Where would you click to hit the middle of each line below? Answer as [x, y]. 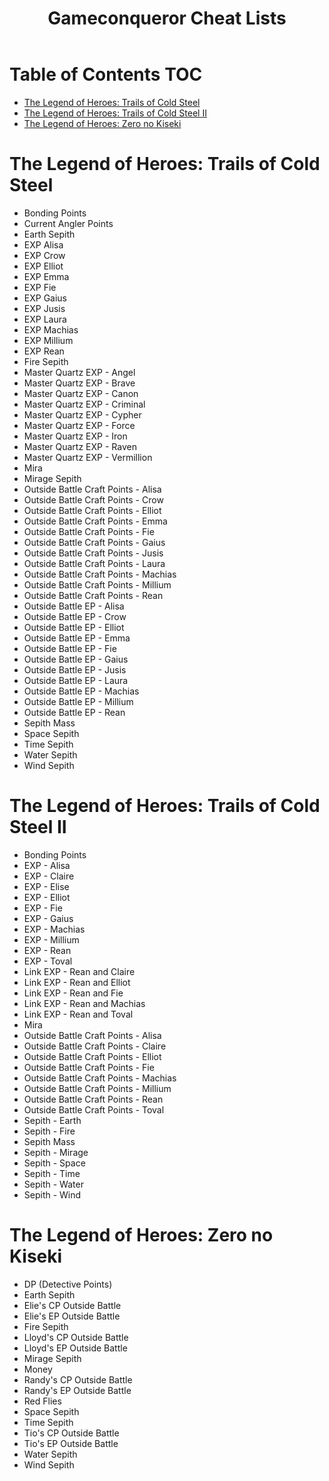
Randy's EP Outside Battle [77, 1390]
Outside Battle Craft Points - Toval [94, 1109]
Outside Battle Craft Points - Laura [94, 563]
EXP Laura [45, 319]
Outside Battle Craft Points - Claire [95, 1046]
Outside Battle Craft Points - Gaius [94, 542]
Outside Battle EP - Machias [81, 691]
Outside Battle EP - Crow [75, 616]
